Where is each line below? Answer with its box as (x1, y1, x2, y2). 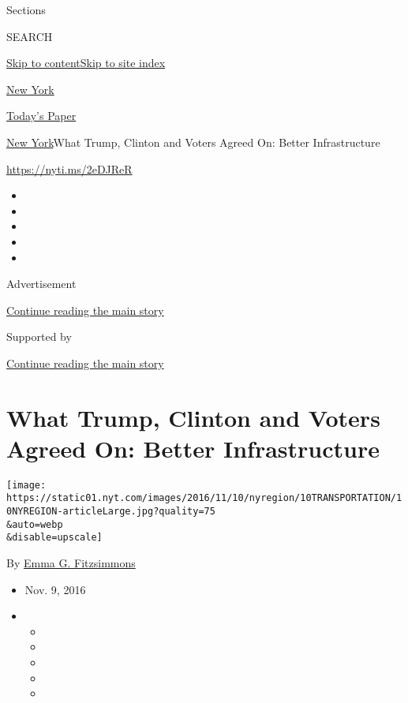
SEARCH (6, 28, 53, 44)
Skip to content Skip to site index (6, 54, 166, 71)
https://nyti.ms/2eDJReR (6, 160, 133, 177)
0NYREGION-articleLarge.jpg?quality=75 (6, 506, 215, 518)
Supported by (6, 328, 72, 345)
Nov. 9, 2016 (24, 581, 86, 597)
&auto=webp (6, 518, 63, 530)
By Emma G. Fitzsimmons (6, 555, 136, 571)
